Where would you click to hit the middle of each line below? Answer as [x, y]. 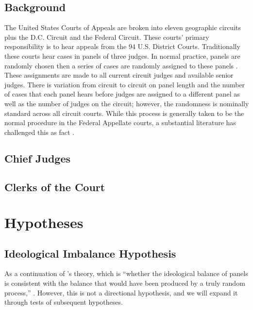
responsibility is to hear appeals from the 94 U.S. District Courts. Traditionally [122, 46]
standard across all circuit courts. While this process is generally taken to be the [124, 113]
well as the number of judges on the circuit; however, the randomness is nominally [127, 103]
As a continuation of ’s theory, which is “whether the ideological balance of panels [126, 273]
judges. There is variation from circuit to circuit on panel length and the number [125, 84]
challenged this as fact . [40, 132]
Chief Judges [38, 158]
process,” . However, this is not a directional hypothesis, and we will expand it [121, 292]
